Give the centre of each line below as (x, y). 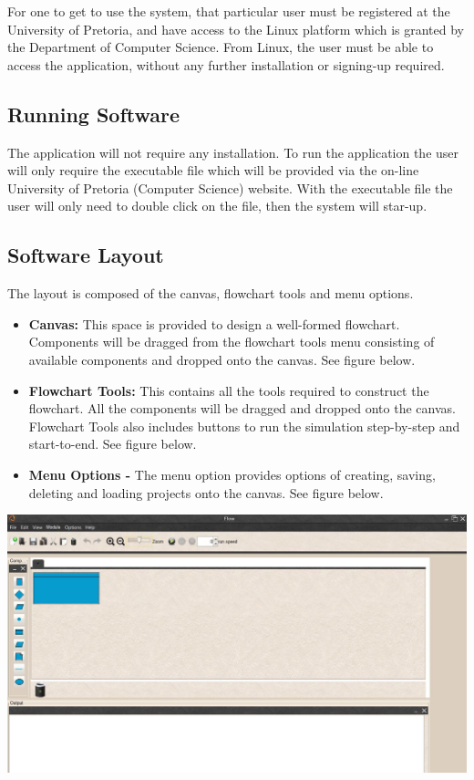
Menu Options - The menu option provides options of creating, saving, (232, 474)
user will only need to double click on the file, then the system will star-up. (217, 206)
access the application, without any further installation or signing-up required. (226, 64)
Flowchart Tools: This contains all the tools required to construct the (229, 390)
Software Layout (86, 255)
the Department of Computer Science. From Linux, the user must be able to (221, 47)
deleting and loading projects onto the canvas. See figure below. (206, 492)
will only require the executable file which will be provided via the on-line (213, 170)
